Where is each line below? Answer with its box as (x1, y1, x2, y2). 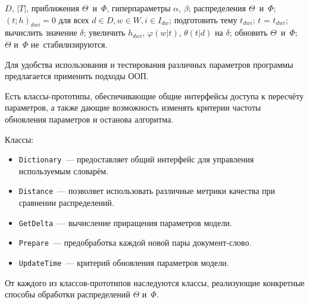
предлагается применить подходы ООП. (5, 70, 149, 82)
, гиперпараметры (107, 2, 171, 14)
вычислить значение (5, 26, 77, 39)
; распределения (188, 2, 246, 14)
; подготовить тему (169, 13, 238, 26)
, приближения (26, 2, 80, 14)
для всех (58, 13, 89, 26)
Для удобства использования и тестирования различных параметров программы (5, 58, 294, 70)
